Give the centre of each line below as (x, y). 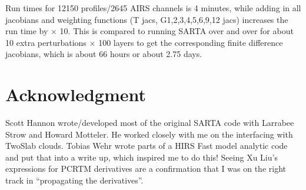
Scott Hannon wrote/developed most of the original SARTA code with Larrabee (150, 123)
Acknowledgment (76, 94)
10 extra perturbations (46, 42)
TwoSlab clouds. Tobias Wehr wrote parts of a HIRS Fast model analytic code (147, 146)
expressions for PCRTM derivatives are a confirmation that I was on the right (146, 169)
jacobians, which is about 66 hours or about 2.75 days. (104, 54)
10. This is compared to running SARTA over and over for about (177, 31)
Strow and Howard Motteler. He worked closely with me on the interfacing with (149, 134)
